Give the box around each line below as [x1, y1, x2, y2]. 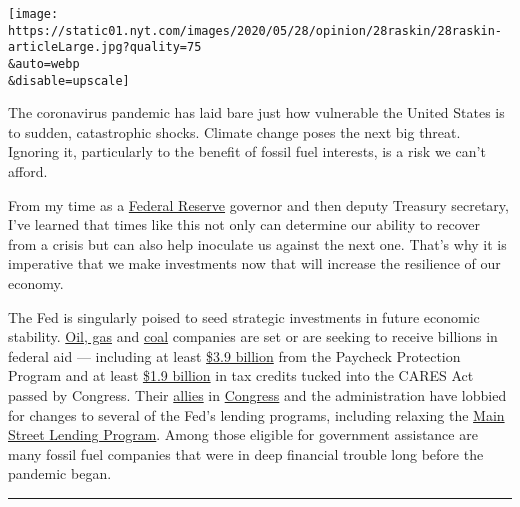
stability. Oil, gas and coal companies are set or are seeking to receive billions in [8, 326, 498, 347]
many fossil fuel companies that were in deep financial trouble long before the [8, 443, 484, 464]
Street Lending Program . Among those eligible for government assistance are [8, 424, 478, 445]
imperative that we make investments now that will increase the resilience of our [8, 253, 501, 274]
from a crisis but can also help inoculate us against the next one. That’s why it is [8, 233, 507, 254]
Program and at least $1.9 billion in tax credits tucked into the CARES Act [8, 365, 474, 386]
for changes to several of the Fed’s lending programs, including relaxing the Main [8, 404, 505, 425]
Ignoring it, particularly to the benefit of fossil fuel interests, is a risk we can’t [8, 141, 486, 162]
